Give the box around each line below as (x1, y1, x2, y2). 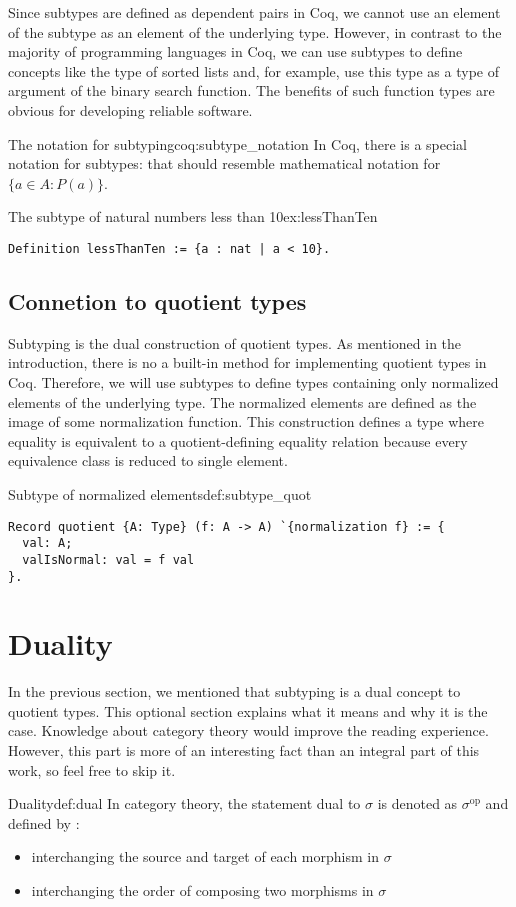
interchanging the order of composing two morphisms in (31, 880, 374, 901)
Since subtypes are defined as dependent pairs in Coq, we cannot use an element (8, 2, 501, 22)
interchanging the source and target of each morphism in (31, 846, 379, 867)
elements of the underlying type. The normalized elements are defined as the (8, 391, 477, 412)
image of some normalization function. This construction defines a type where (8, 411, 485, 432)
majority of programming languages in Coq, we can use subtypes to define (8, 41, 463, 62)
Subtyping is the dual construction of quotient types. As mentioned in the (8, 332, 462, 353)
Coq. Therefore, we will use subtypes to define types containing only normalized (8, 371, 499, 392)
